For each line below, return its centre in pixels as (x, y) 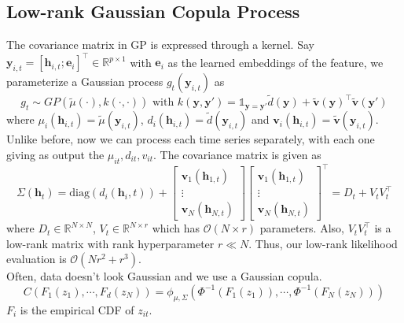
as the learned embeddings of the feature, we (275, 62)
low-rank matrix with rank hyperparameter (110, 243)
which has (176, 228)
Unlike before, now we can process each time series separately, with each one (191, 139)
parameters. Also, (302, 228)
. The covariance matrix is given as (237, 154)
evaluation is (37, 259)
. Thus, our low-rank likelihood (323, 243)
